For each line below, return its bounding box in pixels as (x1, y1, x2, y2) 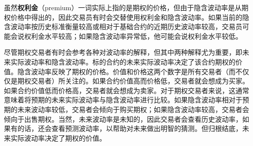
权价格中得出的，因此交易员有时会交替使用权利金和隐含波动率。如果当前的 (4, 12, 242, 22)
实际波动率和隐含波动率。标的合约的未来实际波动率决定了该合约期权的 (10, 56, 235, 66)
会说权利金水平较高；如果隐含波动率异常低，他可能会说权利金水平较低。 (10, 31, 242, 41)
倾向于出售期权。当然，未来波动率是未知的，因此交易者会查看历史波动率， (4, 114, 242, 124)
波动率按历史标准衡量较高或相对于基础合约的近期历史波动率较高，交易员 (10, 21, 242, 32)
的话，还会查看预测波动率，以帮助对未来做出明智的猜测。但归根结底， (17, 123, 242, 133)
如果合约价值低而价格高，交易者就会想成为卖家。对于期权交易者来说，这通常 (4, 85, 249, 95)
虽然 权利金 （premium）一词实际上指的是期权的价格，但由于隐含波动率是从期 (4, 2, 249, 12)
